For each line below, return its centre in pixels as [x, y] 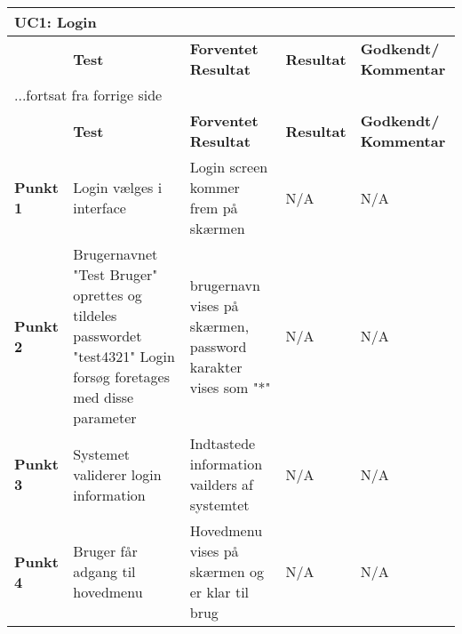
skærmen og [227, 571]
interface [100, 208]
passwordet [108, 336]
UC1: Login [56, 22]
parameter [105, 417]
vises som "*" [230, 387]
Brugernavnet [115, 254]
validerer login [117, 474]
